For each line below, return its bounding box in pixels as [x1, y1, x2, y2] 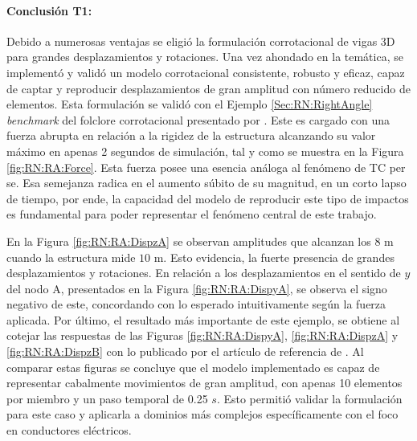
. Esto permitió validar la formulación [216, 390, 403, 406]
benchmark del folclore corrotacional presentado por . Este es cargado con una [6, 111, 390, 128]
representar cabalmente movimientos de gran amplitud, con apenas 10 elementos [6, 374, 403, 391]
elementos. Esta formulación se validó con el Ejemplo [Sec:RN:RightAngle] [6, 96, 373, 112]
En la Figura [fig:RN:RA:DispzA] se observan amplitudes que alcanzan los [6, 232, 371, 249]
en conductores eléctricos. [6, 422, 132, 439]
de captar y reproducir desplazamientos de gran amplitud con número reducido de [6, 80, 411, 96]
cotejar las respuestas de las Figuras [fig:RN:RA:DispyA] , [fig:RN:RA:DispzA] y [6, 327, 399, 344]
